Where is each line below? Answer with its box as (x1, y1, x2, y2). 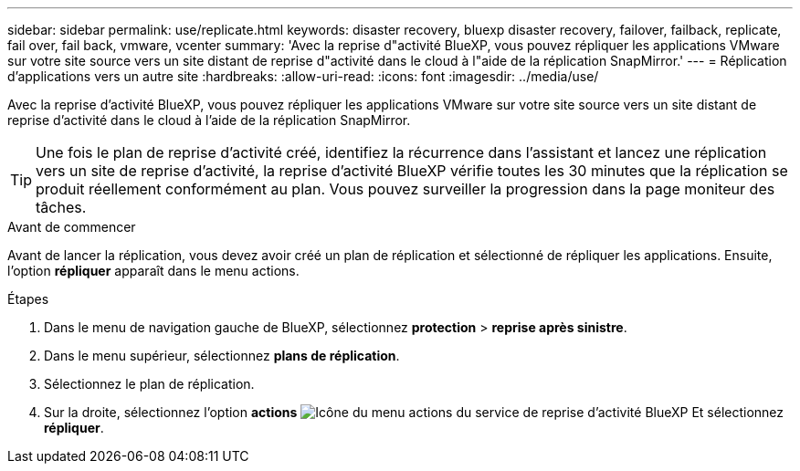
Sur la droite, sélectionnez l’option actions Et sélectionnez (44, 404, 784, 420)
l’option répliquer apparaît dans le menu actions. (7, 263, 300, 278)
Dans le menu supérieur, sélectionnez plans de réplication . (44, 348, 400, 363)
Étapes (7, 291, 49, 307)
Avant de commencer (7, 219, 136, 235)
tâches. (36, 198, 87, 216)
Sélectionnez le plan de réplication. (44, 376, 255, 392)
